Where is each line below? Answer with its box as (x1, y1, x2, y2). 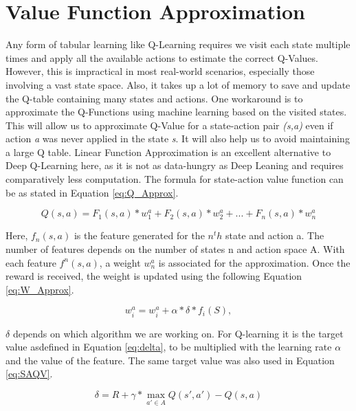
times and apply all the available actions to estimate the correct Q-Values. (5, 50, 318, 65)
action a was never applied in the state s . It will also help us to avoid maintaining (5, 131, 350, 146)
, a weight (99, 255, 141, 269)
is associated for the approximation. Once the (158, 255, 351, 269)
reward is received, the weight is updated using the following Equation (5, 269, 302, 283)
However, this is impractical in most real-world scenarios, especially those (5, 64, 315, 78)
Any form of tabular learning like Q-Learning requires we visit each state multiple (5, 37, 351, 52)
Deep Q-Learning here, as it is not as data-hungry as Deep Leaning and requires (5, 158, 344, 173)
